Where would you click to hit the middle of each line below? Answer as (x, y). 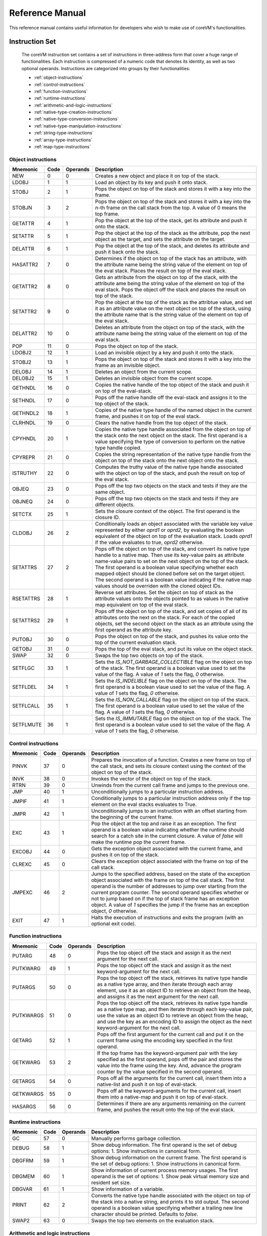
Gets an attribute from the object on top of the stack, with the (166, 277)
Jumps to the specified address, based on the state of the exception (171, 874)
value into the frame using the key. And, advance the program (169, 1065)
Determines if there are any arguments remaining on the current (171, 1104)
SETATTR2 (24, 311)
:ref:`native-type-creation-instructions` (73, 112)
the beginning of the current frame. (132, 817)
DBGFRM (23, 1161)
